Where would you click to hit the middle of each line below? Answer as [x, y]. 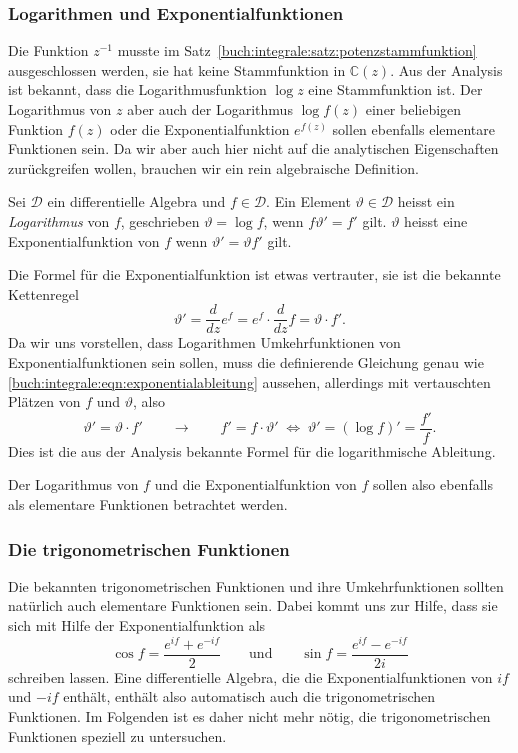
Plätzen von [44, 401]
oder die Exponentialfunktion [200, 128]
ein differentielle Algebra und [136, 201]
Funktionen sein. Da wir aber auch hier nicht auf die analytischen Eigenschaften [253, 148]
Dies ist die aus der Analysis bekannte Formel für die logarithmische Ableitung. [252, 450]
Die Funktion [48, 50]
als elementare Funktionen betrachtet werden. [148, 504]
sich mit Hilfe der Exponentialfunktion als [137, 625]
